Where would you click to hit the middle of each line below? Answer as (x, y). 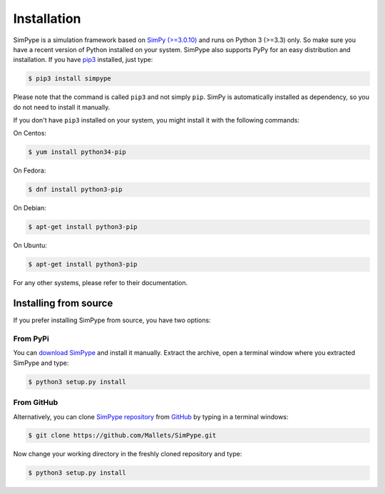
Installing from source (63, 303)
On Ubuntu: (30, 245)
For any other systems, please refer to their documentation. (101, 283)
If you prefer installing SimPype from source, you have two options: (112, 320)
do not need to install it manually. (62, 107)
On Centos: (30, 133)
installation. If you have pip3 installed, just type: (83, 60)
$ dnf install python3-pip (75, 190)
